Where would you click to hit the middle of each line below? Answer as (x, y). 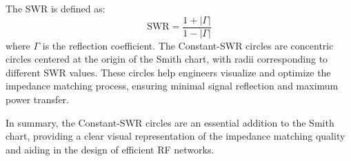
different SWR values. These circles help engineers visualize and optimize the (168, 72)
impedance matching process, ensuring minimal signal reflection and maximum (172, 86)
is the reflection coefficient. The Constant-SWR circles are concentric (188, 45)
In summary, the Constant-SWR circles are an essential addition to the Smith (170, 122)
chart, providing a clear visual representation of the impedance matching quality (175, 136)
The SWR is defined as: (56, 8)
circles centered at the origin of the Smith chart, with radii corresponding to (167, 59)
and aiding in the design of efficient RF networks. (110, 149)
